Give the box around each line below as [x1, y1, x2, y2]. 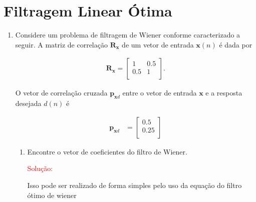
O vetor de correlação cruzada [15, 87, 108, 98]
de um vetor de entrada [122, 39, 194, 49]
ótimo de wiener [27, 189, 77, 200]
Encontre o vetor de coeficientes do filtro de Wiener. [27, 146, 187, 156]
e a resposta [205, 87, 242, 98]
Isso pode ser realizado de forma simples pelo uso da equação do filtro [27, 179, 242, 190]
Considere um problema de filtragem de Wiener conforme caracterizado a [15, 29, 240, 40]
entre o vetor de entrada [122, 87, 197, 98]
